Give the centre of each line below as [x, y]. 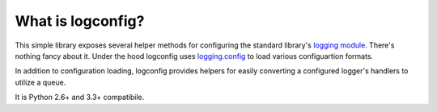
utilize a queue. [40, 82]
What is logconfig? [80, 21]
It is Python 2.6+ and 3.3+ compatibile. [80, 97]
